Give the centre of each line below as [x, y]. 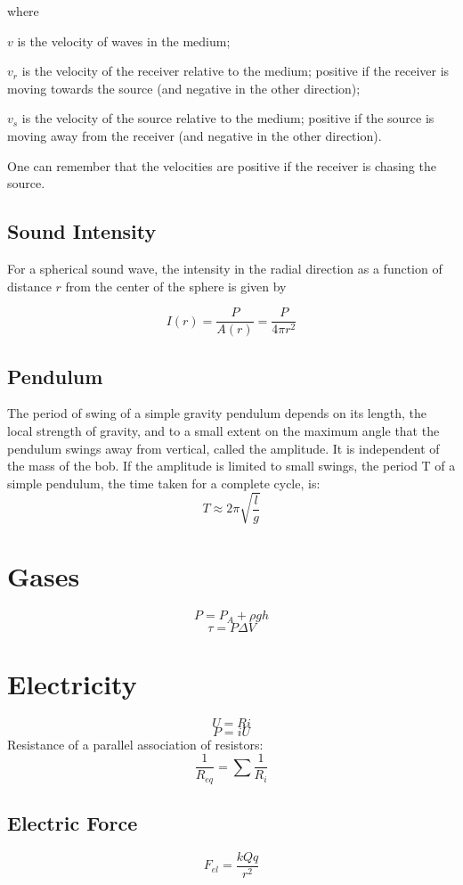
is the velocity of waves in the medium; [124, 41]
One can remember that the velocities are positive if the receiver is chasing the [222, 165]
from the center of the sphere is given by [176, 286]
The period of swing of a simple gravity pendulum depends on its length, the [217, 413]
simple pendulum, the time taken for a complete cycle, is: [164, 483]
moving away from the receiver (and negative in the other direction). [195, 135]
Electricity [72, 683]
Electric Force [73, 823]
